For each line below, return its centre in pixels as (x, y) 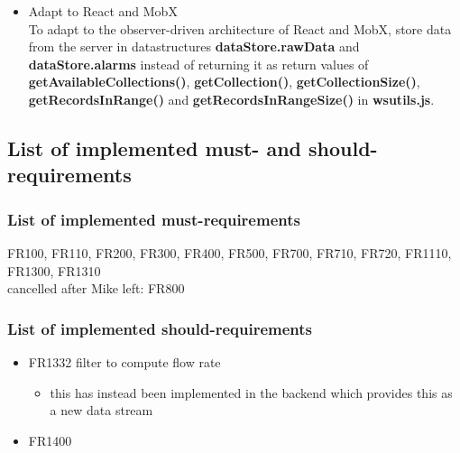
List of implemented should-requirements (160, 328)
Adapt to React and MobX (103, 11)
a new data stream (101, 410)
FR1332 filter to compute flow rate (124, 361)
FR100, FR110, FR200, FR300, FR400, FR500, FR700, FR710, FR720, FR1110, (230, 252)
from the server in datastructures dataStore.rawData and (194, 46)
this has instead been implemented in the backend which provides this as (251, 392)
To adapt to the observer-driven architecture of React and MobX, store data (240, 28)
